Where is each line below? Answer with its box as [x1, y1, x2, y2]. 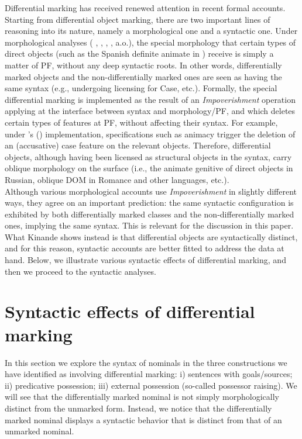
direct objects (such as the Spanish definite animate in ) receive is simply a [5, 47, 274, 60]
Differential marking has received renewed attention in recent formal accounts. [5, 2, 286, 13]
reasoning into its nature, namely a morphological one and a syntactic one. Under [5, 25, 298, 37]
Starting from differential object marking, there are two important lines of [5, 13, 270, 25]
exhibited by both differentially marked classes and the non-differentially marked [5, 208, 294, 220]
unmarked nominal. [5, 425, 74, 437]
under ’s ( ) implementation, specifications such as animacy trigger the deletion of [5, 127, 296, 140]
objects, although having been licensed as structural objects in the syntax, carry [5, 150, 292, 163]
